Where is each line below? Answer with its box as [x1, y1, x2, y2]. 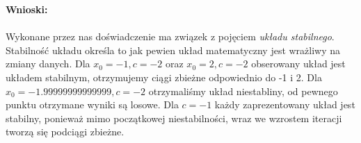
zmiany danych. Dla [6, 56, 90, 71]
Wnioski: [6, 2, 48, 16]
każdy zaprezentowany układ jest [214, 97, 355, 112]
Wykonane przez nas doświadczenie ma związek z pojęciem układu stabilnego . [6, 29, 335, 44]
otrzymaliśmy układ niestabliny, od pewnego [148, 83, 338, 98]
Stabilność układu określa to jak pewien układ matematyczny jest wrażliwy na [6, 42, 341, 57]
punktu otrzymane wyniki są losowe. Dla [6, 97, 179, 112]
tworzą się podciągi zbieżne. [6, 124, 125, 139]
